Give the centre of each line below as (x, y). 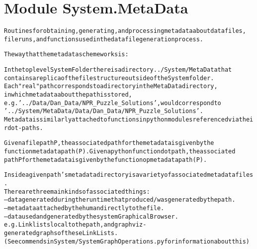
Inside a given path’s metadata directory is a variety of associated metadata (120, 175)
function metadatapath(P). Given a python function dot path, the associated (120, 151)
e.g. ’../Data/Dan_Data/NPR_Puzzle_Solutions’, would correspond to (113, 103)
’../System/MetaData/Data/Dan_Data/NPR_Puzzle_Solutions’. (104, 111)
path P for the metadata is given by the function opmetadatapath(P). (106, 160)
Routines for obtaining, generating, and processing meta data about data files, (125, 31)
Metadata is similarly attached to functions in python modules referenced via (122, 120)
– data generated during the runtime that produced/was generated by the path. (120, 200)
